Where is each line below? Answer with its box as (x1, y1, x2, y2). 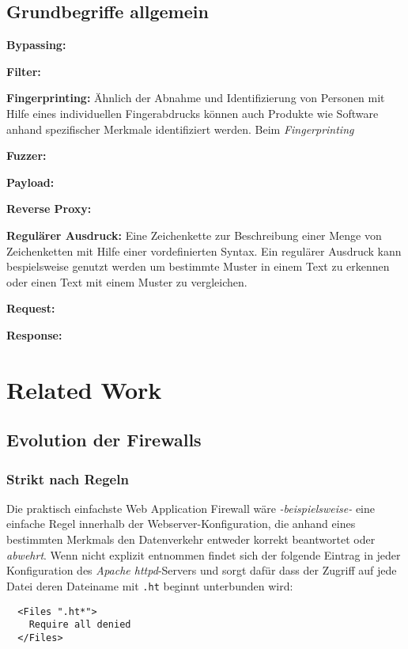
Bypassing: (6, 36, 66, 53)
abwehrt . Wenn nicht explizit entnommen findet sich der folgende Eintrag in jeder (6, 546, 401, 563)
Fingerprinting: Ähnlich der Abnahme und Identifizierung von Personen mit (6, 89, 385, 106)
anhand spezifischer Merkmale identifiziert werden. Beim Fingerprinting (6, 120, 354, 137)
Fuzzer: (6, 147, 47, 164)
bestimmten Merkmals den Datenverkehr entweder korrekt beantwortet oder (6, 531, 376, 548)
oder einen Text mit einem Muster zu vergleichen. (6, 273, 247, 290)
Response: (6, 326, 62, 343)
